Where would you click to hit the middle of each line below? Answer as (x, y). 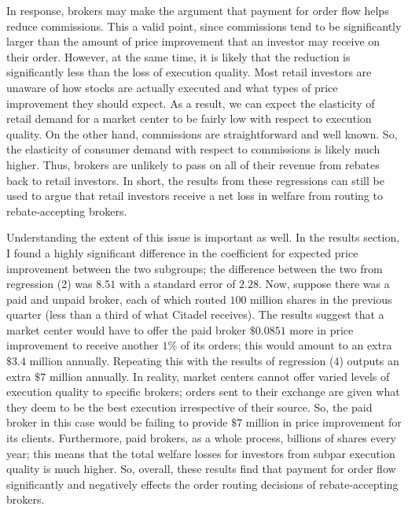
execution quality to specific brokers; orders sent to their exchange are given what (203, 392)
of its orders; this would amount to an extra (286, 345)
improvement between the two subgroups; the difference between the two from (195, 268)
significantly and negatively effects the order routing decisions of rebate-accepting (202, 484)
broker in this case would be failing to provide (117, 422)
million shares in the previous (321, 299)
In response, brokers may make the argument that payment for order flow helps (198, 10)
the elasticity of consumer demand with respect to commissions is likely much (193, 149)
